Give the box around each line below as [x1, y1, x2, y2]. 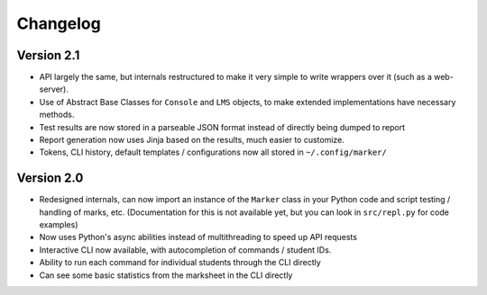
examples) [39, 219, 78, 230]
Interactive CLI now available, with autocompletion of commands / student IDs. [39, 244, 332, 255]
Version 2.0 [16, 171, 84, 186]
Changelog [16, 13, 101, 33]
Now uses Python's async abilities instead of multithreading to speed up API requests [39, 232, 358, 243]
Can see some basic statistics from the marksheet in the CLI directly [39, 270, 293, 281]
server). [39, 84, 69, 94]
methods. [39, 109, 75, 121]
